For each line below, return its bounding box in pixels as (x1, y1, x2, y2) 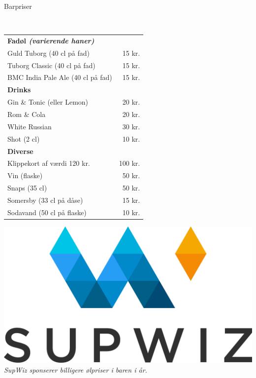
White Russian (7, 121, 52, 131)
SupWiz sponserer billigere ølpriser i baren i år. (4, 365, 147, 375)
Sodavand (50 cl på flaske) (7, 207, 87, 217)
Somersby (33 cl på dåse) (7, 194, 83, 205)
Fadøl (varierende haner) (7, 35, 95, 45)
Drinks (7, 84, 31, 95)
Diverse (7, 146, 33, 156)
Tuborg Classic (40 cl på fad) (7, 60, 96, 70)
